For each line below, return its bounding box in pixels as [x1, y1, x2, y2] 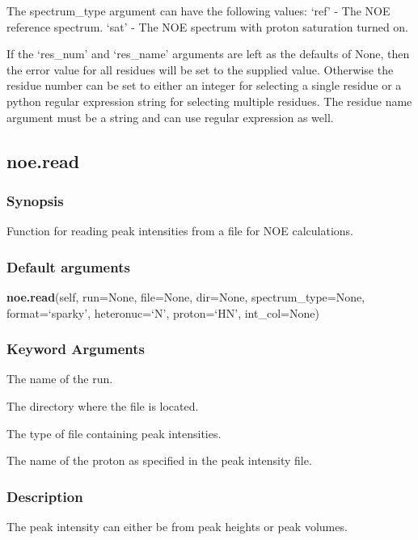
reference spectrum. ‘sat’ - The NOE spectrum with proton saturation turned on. [6, 18, 409, 35]
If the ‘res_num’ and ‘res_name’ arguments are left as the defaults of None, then [6, 45, 410, 62]
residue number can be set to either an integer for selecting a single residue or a [6, 77, 402, 94]
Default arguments [6, 256, 130, 276]
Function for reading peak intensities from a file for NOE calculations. [6, 222, 353, 239]
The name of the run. [6, 370, 113, 387]
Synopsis [6, 190, 64, 210]
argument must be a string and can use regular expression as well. [6, 108, 334, 125]
